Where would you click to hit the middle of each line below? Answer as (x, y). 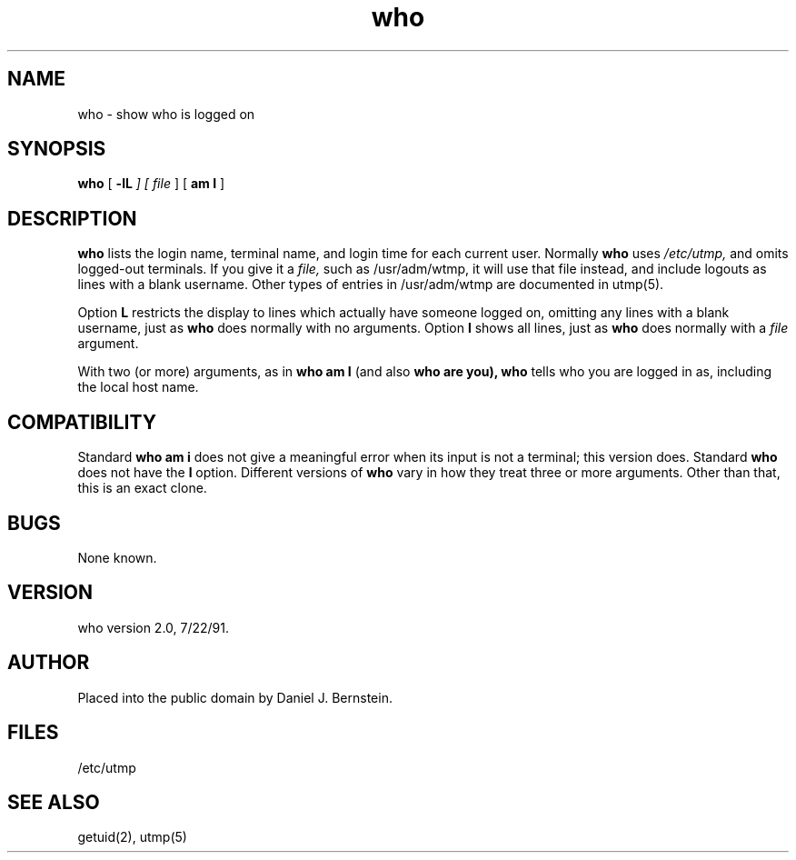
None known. (117, 557)
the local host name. (138, 387)
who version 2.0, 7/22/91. (154, 627)
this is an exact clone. (142, 488)
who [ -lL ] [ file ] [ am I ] (151, 184)
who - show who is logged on (166, 114)
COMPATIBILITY (82, 422)
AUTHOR (49, 663)
